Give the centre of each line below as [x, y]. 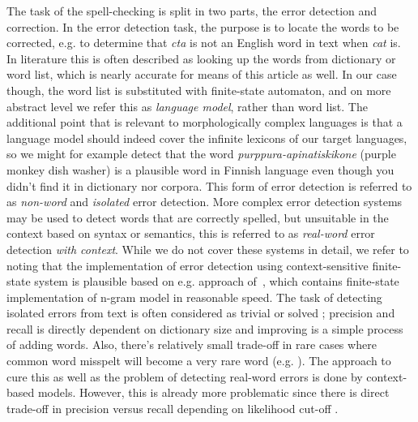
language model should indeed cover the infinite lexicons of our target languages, [207, 138]
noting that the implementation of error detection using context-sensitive [188, 265]
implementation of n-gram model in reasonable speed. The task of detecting [194, 297]
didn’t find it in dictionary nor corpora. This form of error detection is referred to [209, 185]
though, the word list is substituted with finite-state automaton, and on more [199, 90]
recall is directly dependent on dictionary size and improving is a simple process [205, 328]
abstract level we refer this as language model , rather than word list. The [187, 106]
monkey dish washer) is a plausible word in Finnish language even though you [200, 169]
